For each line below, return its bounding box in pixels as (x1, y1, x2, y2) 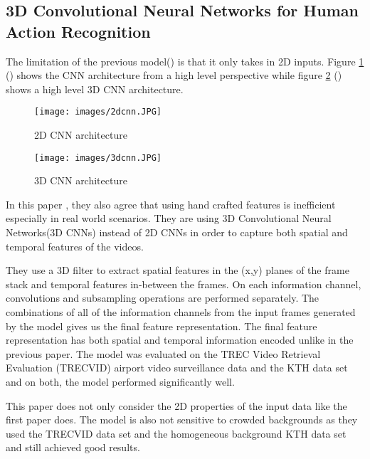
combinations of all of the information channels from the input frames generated (6, 305, 356, 320)
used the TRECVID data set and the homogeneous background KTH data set (6, 426, 347, 440)
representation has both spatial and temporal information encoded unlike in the (6, 332, 354, 347)
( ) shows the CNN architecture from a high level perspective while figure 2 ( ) (6, 68, 342, 83)
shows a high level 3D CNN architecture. (6, 81, 184, 96)
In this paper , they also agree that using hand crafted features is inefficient (6, 196, 336, 211)
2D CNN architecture (34, 127, 127, 142)
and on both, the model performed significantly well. (6, 374, 235, 389)
